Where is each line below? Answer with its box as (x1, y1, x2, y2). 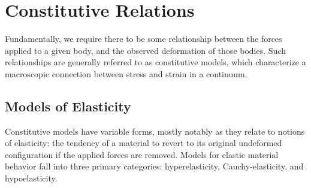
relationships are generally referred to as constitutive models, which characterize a (5, 56, 306, 68)
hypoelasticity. (5, 172, 58, 184)
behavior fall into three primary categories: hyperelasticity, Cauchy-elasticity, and (5, 160, 304, 172)
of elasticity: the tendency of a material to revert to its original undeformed (5, 137, 282, 149)
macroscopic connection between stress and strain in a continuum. (5, 67, 247, 80)
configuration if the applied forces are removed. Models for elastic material (5, 148, 279, 160)
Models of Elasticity (5, 96, 131, 115)
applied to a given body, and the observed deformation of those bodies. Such (5, 44, 286, 56)
